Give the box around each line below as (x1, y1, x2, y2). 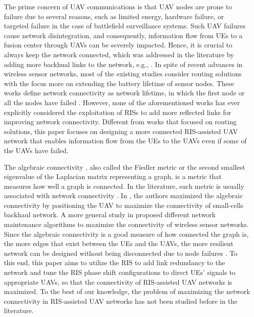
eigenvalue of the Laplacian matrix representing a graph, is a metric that (4, 171, 222, 181)
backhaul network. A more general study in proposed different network (4, 209, 216, 220)
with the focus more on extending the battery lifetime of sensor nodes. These (4, 78, 234, 88)
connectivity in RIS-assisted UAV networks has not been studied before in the (4, 295, 237, 306)
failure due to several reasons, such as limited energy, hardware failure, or (4, 11, 224, 21)
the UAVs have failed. (4, 145, 69, 155)
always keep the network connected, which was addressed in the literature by (4, 49, 234, 59)
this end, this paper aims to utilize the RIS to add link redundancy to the (4, 257, 225, 268)
